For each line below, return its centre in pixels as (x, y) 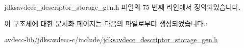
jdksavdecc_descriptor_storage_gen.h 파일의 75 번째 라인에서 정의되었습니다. (122, 7)
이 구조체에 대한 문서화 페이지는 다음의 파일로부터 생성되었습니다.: (106, 23)
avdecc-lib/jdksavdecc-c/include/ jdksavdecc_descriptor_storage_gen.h (111, 40)
